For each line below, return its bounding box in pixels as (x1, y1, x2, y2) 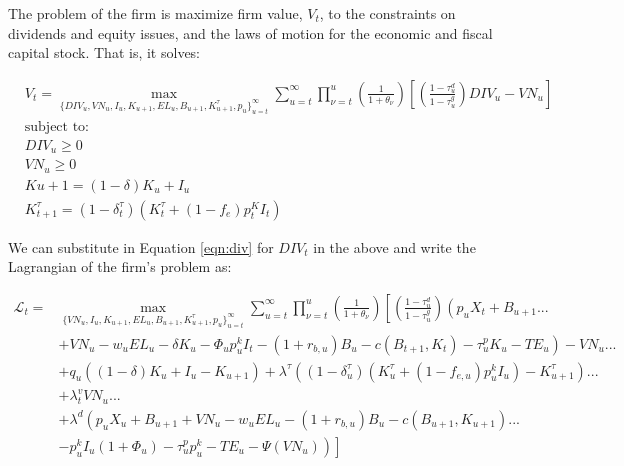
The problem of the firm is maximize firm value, (8, 3, 303, 23)
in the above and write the (313, 236, 476, 257)
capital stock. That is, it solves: (8, 42, 201, 63)
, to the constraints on (319, 3, 456, 23)
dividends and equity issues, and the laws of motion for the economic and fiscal (8, 22, 493, 43)
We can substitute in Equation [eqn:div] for (8, 236, 274, 257)
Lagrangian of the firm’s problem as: (8, 256, 232, 277)
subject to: (24, 119, 90, 134)
